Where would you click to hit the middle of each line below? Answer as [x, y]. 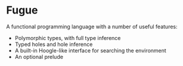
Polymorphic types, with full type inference [68, 38]
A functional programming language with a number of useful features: [92, 27]
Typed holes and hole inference [54, 44]
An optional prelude [39, 57]
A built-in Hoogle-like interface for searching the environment [91, 50]
